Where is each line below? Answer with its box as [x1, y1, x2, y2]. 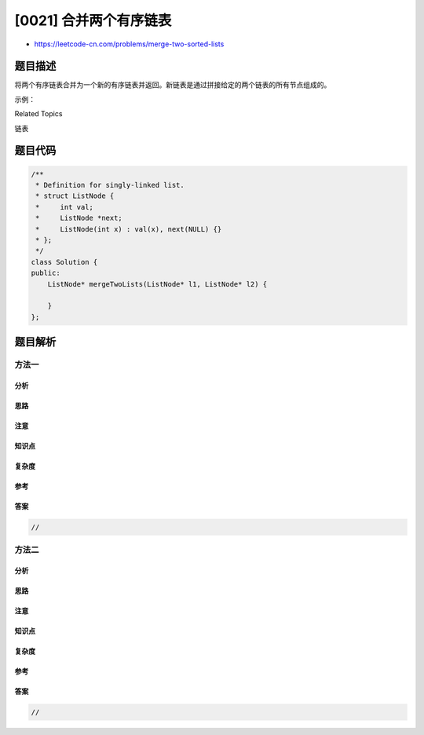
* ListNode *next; [35, 214, 123, 223]
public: [31, 269, 60, 278]
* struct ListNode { [35, 192, 115, 200]
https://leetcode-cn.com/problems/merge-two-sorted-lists [34, 39, 225, 49]
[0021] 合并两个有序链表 [14, 12, 172, 29]
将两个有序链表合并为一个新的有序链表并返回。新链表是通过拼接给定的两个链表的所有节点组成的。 [14, 80, 331, 90]
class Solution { [31, 258, 98, 266]
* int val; [35, 203, 94, 211]
